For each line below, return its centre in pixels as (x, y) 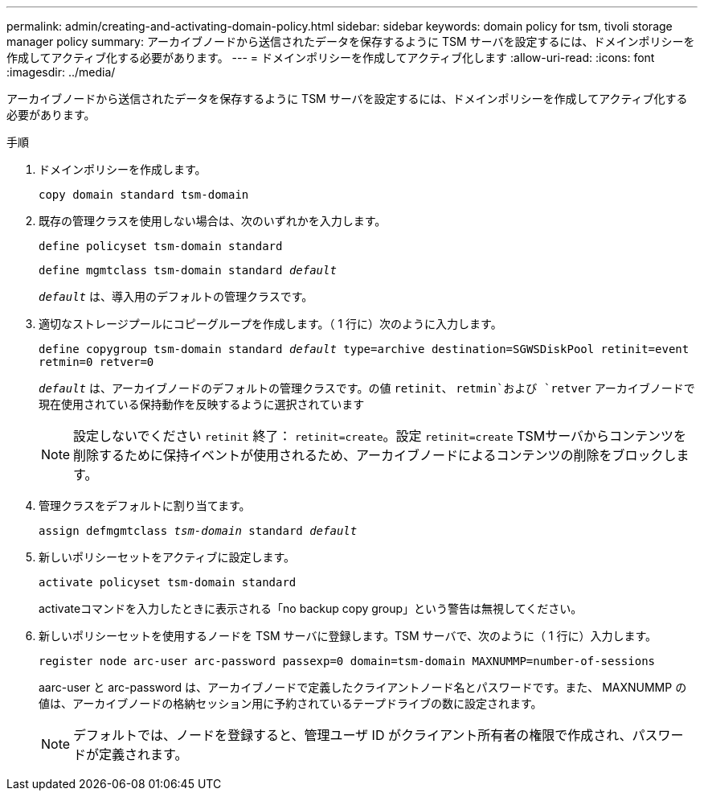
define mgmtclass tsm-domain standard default (188, 270)
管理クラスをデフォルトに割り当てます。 (145, 505)
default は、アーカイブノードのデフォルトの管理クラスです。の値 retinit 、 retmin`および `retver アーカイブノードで (367, 388)
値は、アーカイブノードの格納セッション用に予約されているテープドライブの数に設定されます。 (291, 703)
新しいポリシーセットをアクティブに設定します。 (167, 557)
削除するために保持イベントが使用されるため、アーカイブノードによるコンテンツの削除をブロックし (375, 455)
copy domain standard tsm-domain (144, 195)
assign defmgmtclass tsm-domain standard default (198, 531)
